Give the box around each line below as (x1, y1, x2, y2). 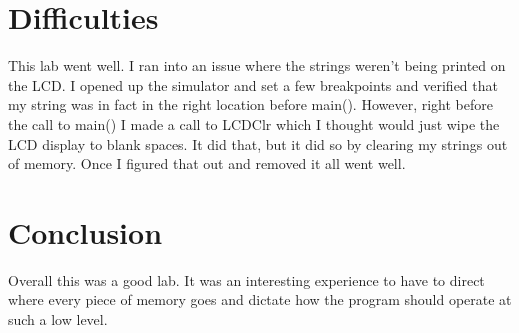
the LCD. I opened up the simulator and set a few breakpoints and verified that (8, 74, 498, 95)
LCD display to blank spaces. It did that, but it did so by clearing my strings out (8, 133, 508, 154)
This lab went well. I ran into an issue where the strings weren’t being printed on (8, 55, 506, 76)
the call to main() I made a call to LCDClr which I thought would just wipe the (8, 113, 500, 134)
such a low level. (8, 309, 108, 329)
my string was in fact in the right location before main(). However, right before (8, 94, 493, 115)
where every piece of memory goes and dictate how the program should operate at (8, 289, 512, 310)
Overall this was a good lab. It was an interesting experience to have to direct (8, 269, 485, 290)
